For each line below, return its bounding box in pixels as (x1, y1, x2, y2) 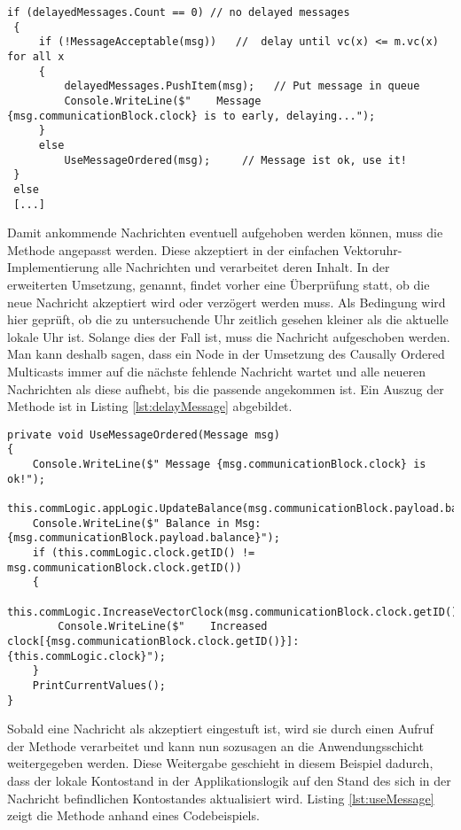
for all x (7, 50, 65, 63)
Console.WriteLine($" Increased (58, 620, 268, 633)
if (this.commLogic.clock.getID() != (32, 546, 255, 559)
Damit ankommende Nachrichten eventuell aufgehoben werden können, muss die (7, 223, 443, 242)
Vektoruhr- (342, 240, 402, 259)
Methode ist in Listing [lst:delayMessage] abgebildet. (7, 397, 293, 415)
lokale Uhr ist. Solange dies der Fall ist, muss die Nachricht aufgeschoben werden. (7, 327, 450, 345)
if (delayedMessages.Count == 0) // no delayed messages (7, 6, 350, 19)
